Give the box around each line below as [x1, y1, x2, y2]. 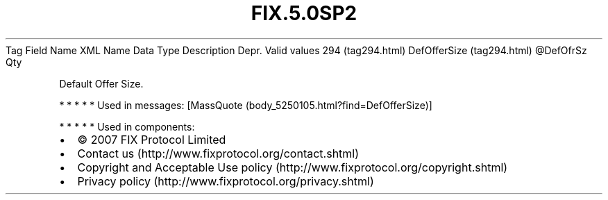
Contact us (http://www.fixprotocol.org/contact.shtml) [77, 146, 360, 160]
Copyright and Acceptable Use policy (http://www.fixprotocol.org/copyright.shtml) [77, 160, 508, 174]
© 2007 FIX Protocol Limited [77, 132, 226, 147]
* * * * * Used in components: [59, 120, 195, 133]
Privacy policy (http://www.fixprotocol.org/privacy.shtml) [77, 174, 374, 188]
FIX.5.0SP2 [251, 1, 357, 25]
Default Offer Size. [59, 77, 144, 90]
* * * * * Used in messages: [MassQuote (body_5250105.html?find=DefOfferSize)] [59, 99, 432, 111]
